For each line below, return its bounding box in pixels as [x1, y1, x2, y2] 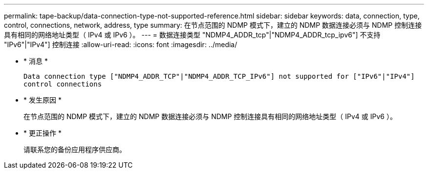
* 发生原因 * [23, 96, 62, 104]
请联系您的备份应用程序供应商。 [23, 145, 126, 154]
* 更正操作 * [23, 129, 62, 137]
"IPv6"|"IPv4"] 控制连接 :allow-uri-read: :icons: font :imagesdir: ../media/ [4, 40, 237, 49]
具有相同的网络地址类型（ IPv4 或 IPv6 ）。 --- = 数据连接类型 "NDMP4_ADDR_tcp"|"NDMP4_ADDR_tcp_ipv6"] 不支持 [4, 31, 381, 39]
